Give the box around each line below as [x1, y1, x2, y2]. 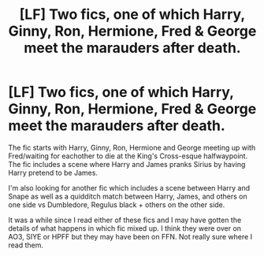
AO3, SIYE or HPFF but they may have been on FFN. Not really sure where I [8, 232, 253, 241]
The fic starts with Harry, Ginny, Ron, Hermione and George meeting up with [8, 143, 256, 152]
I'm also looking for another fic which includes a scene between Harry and [8, 183, 251, 192]
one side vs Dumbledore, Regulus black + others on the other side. [8, 199, 225, 210]
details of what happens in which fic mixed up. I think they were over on [8, 223, 242, 233]
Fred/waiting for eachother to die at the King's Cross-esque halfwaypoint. [8, 151, 248, 161]
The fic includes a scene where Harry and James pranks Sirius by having [8, 159, 246, 169]
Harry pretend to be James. [8, 168, 99, 177]
